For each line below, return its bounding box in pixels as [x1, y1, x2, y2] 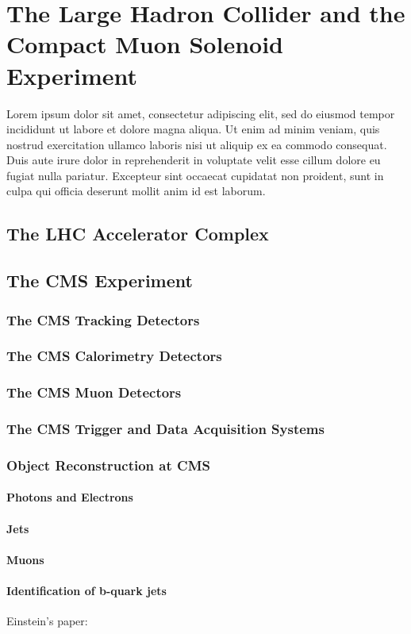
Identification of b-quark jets [6, 582, 167, 598]
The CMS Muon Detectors [6, 382, 182, 402]
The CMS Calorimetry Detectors [6, 346, 222, 366]
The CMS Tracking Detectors [6, 309, 200, 329]
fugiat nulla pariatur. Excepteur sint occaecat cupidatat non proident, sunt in [6, 167, 384, 183]
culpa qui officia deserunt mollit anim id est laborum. [6, 183, 266, 199]
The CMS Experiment [6, 268, 193, 293]
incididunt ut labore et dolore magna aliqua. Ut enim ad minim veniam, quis [6, 121, 380, 137]
